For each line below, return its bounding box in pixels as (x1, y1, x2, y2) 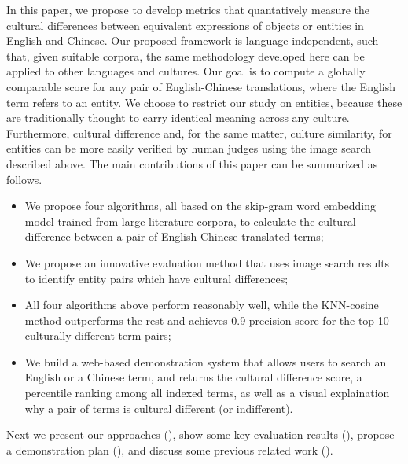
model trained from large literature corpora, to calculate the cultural (24, 212, 356, 229)
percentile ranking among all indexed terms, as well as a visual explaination (24, 385, 390, 401)
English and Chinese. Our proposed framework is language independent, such (6, 32, 379, 49)
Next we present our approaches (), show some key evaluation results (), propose (6, 426, 395, 443)
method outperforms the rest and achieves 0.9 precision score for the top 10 (24, 311, 389, 328)
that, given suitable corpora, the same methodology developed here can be (6, 47, 365, 64)
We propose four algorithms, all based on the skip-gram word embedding (24, 197, 376, 214)
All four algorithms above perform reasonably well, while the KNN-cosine (24, 296, 379, 313)
